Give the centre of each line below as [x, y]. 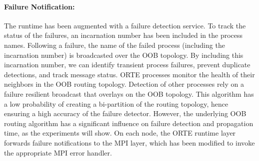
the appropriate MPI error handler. [58, 152]
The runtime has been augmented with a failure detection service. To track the [125, 25]
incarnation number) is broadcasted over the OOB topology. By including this [124, 55]
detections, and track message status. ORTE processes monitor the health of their [129, 74]
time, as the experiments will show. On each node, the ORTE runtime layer [120, 133]
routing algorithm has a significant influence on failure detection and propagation [129, 123]
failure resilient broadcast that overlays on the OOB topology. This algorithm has [129, 93]
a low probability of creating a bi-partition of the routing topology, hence [116, 103]
